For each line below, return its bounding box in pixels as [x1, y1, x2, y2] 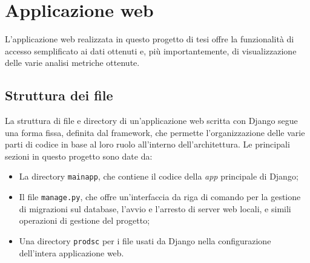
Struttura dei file [5, 86, 113, 105]
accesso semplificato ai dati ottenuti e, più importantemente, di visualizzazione [5, 44, 297, 57]
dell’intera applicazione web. [19, 246, 124, 259]
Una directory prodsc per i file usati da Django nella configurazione [19, 234, 271, 247]
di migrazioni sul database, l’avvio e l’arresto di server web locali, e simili [19, 202, 291, 215]
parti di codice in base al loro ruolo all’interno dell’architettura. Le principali [5, 138, 290, 151]
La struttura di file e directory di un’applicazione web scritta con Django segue [5, 114, 298, 127]
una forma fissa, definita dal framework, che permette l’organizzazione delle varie [5, 126, 305, 138]
